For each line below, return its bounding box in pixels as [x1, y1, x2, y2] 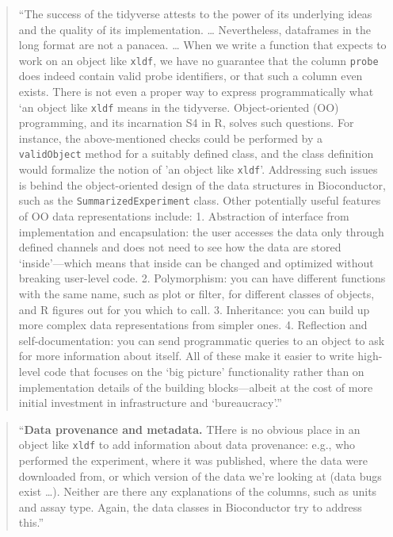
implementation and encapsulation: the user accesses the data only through [18, 223, 384, 240]
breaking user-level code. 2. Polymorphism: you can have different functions [18, 270, 386, 286]
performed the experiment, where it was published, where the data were [18, 452, 368, 468]
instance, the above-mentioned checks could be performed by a [18, 129, 323, 146]
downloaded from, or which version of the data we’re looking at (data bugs [18, 467, 382, 484]
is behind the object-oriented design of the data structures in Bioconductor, [18, 176, 386, 193]
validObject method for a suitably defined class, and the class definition [18, 145, 374, 162]
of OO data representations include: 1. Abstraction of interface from [18, 208, 349, 224]
